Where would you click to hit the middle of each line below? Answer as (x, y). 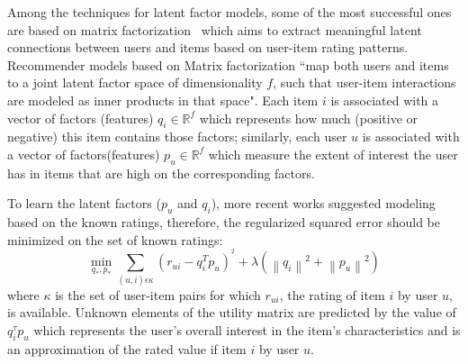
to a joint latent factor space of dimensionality (135, 82)
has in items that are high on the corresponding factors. (161, 173)
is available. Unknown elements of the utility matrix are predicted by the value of (232, 312)
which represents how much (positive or (309, 118)
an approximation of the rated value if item (127, 348)
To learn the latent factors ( (84, 203)
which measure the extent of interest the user (333, 154)
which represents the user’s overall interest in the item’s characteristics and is (247, 329)
